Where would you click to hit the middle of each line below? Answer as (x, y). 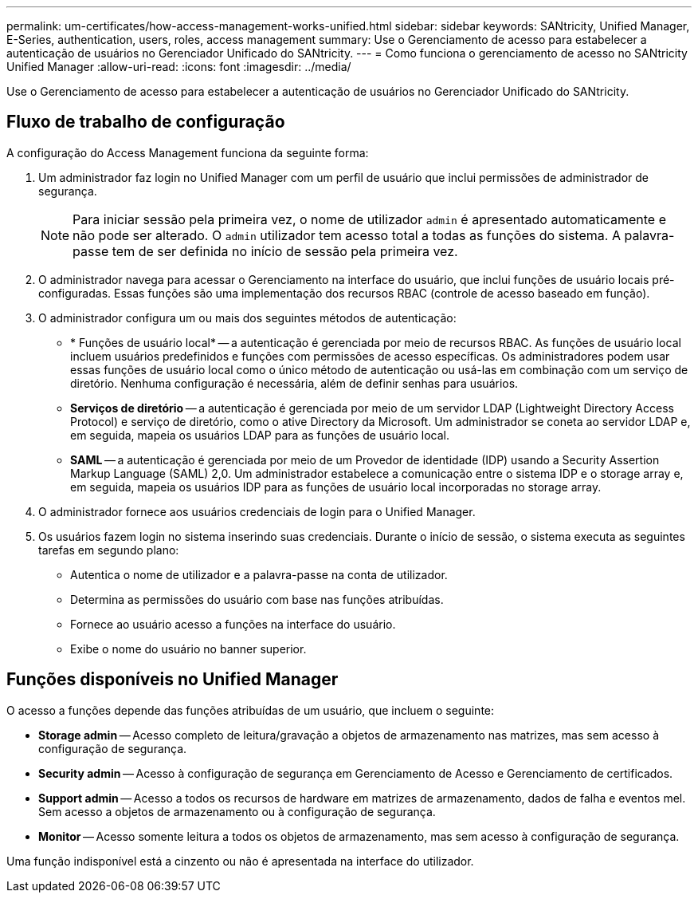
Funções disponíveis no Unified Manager (173, 680)
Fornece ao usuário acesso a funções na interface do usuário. (233, 624)
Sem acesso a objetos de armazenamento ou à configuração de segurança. (237, 811)
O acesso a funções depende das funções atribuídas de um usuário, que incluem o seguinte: (251, 710)
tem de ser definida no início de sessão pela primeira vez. (285, 251)
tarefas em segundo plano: (109, 550)
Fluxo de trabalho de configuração (146, 122)
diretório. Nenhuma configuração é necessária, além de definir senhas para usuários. (294, 383)
